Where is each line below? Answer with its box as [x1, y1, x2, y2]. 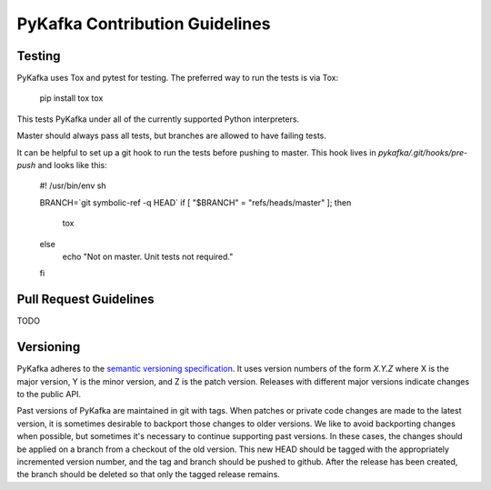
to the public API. [16, 388, 82, 399]
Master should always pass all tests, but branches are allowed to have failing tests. [16, 130, 327, 141]
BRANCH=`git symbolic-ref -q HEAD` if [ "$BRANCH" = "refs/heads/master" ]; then [39, 196, 352, 208]
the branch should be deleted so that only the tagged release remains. [16, 469, 281, 480]
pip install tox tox [39, 93, 104, 104]
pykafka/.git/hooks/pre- [377, 146, 468, 158]
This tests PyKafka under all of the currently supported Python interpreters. [16, 114, 300, 125]
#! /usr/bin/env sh [39, 180, 106, 191]
